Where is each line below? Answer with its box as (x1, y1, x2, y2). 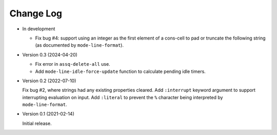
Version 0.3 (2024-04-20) (22, 51, 78, 57)
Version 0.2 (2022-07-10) (22, 78, 76, 84)
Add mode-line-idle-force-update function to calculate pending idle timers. (35, 68, 206, 74)
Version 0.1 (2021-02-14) (22, 111, 74, 117)
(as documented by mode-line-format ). (35, 42, 124, 48)
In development (22, 26, 55, 32)
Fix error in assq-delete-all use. (35, 61, 110, 67)
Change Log (9, 8, 63, 19)
